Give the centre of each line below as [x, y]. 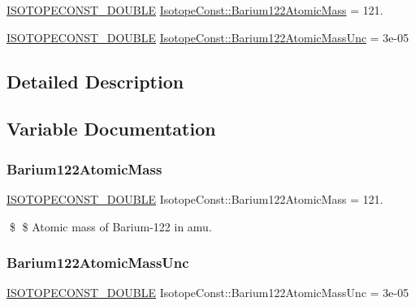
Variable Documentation [111, 129]
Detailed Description [95, 81]
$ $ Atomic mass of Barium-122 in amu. [110, 226]
